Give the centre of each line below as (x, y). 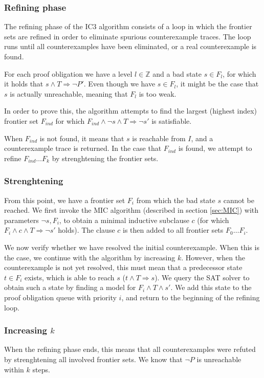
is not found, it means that (82, 138)
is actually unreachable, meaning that (69, 93)
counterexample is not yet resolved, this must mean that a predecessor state (123, 267)
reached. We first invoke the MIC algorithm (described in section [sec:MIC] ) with (131, 210)
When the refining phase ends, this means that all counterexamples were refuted (130, 349)
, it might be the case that (217, 84)
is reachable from (159, 138)
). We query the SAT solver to (202, 277)
